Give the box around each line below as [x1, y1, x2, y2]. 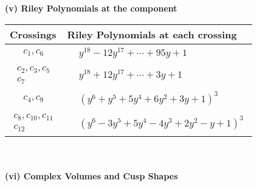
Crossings [10, 27, 57, 41]
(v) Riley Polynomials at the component [5, 2, 177, 14]
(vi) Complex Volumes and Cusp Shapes [5, 169, 178, 182]
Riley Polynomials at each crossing [67, 27, 237, 41]
